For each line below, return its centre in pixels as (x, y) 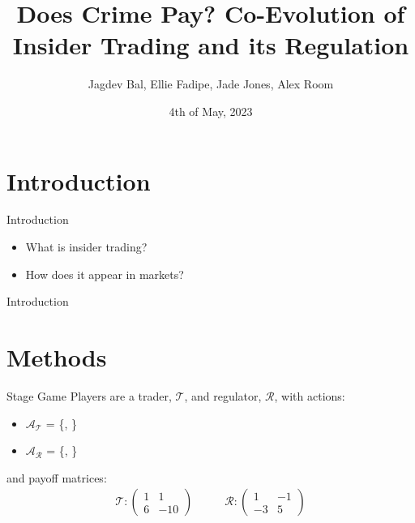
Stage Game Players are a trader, (89, 395)
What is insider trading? (86, 247)
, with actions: (310, 395)
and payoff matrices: (57, 477)
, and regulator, (223, 395)
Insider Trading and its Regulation (211, 45)
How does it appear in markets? (105, 274)
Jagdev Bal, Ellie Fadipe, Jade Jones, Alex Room (211, 84)
